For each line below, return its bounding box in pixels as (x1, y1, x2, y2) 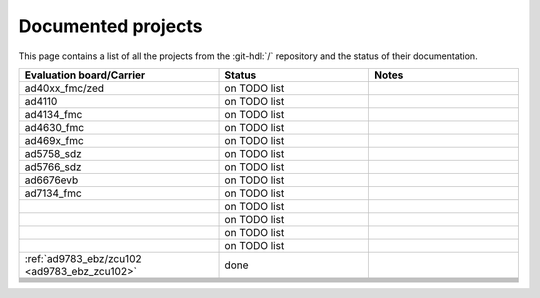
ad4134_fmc (24, 107, 83, 121)
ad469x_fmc (24, 133, 84, 147)
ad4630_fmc (24, 120, 85, 134)
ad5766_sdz (24, 160, 82, 174)
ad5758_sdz (24, 146, 82, 160)
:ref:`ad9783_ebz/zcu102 (24, 251, 142, 265)
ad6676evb (24, 173, 79, 187)
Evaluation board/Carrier (24, 68, 146, 82)
